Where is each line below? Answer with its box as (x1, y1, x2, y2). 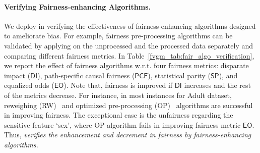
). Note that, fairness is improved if (63, 80, 173, 90)
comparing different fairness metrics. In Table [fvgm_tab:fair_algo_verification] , (4, 50, 254, 61)
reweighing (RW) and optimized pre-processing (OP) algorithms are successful (4, 99, 253, 110)
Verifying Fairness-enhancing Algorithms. (4, 1, 151, 12)
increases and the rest (184, 80, 251, 90)
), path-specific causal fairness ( (37, 70, 135, 80)
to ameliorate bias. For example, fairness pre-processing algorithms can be (4, 30, 233, 41)
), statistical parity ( (148, 70, 211, 80)
